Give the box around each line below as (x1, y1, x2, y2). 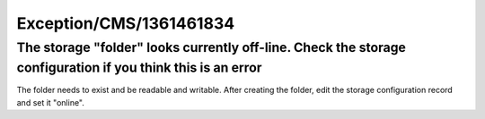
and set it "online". (16, 97, 85, 107)
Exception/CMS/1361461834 (16, 13, 235, 33)
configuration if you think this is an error (16, 59, 262, 76)
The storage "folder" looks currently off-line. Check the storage (16, 39, 406, 55)
